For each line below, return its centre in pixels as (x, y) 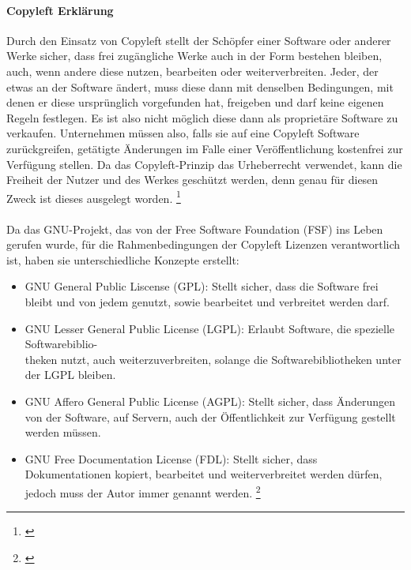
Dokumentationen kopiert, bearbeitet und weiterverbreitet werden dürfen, (204, 474)
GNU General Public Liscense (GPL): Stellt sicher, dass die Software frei (202, 286)
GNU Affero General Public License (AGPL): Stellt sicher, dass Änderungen (210, 401)
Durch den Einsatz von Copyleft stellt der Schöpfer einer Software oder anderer (199, 40)
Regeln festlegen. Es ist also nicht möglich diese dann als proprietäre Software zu (202, 117)
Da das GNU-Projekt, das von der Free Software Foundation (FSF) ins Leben (195, 229)
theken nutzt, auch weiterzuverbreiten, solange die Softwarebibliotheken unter (213, 359)
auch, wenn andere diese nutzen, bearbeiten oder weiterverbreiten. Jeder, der (192, 71)
